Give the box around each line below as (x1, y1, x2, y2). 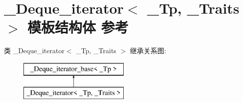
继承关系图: (130, 45, 166, 56)
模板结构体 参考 (27, 17, 129, 37)
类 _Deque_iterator (4, 45, 65, 56)
